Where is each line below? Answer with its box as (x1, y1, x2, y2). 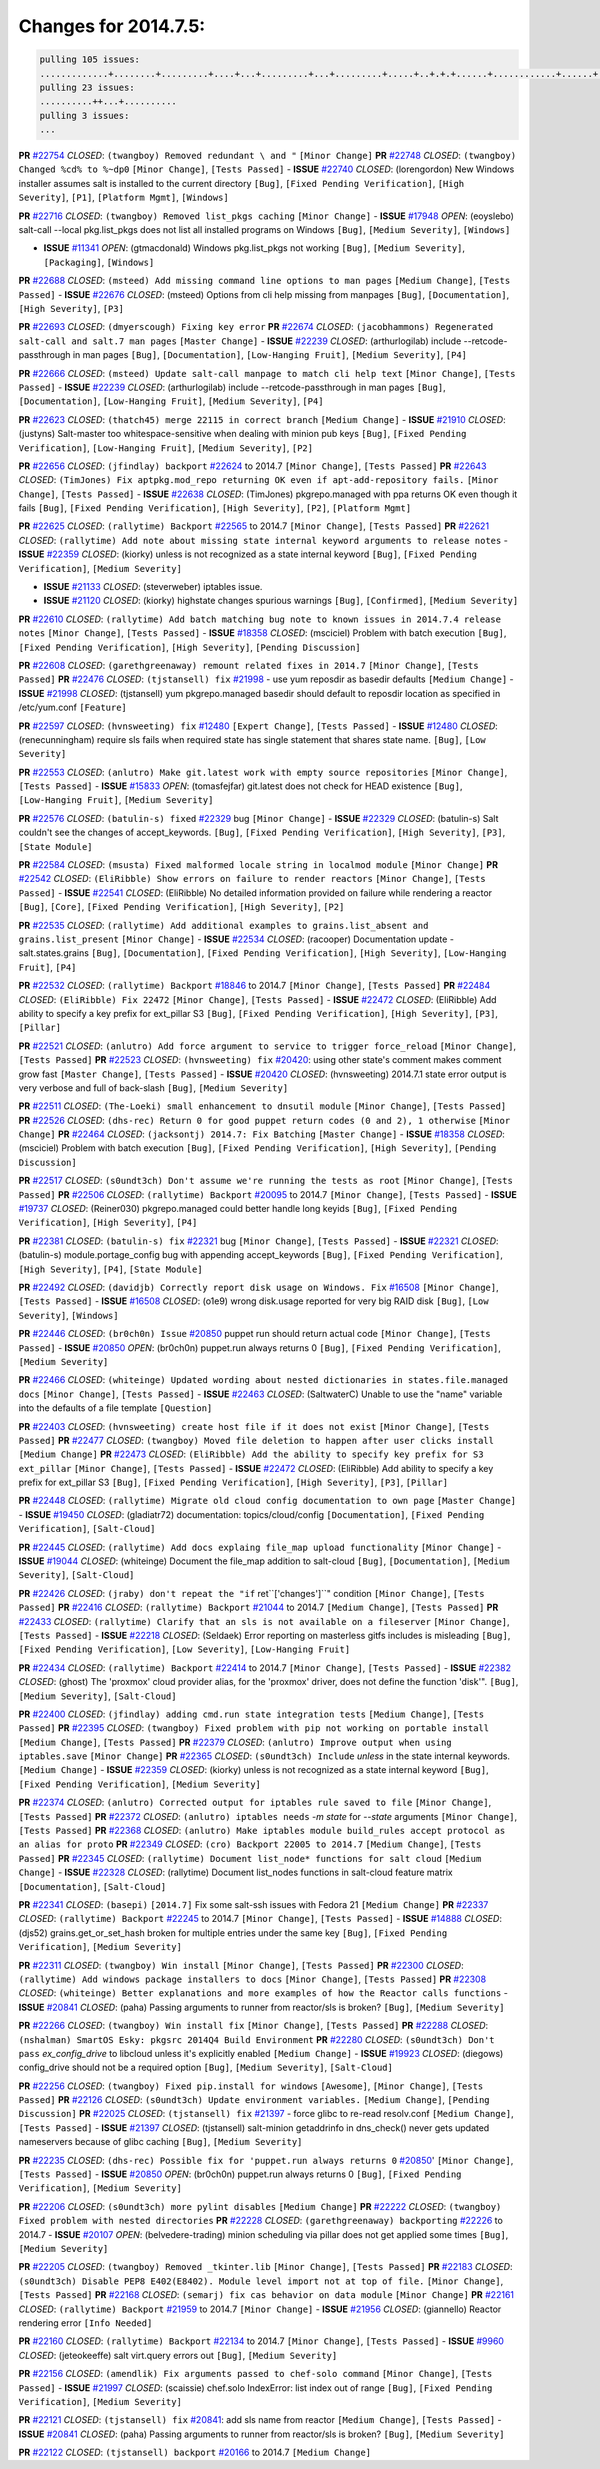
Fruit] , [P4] (18, 961, 77, 973)
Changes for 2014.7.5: (18, 15, 206, 37)
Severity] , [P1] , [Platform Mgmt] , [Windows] (18, 191, 229, 204)
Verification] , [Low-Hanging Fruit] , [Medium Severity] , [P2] (18, 441, 314, 454)
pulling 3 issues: (39, 110, 130, 121)
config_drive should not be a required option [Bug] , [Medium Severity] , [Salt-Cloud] (18, 2061, 394, 2074)
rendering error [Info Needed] (18, 2316, 153, 2329)
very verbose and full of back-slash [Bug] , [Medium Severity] (18, 1081, 289, 1094)
